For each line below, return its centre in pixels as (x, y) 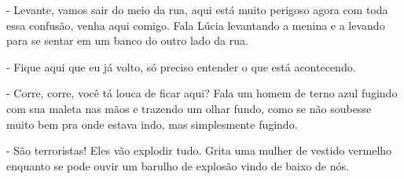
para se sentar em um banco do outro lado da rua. (127, 40)
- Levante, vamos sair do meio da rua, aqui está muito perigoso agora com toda (197, 9)
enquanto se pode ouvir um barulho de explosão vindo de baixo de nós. (178, 165)
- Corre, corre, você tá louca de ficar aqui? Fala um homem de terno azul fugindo (202, 93)
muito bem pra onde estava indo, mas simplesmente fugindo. (152, 124)
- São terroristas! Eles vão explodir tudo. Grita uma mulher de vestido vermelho (199, 150)
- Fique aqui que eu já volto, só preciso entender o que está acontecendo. (181, 66)
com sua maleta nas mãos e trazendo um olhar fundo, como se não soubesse (189, 108)
